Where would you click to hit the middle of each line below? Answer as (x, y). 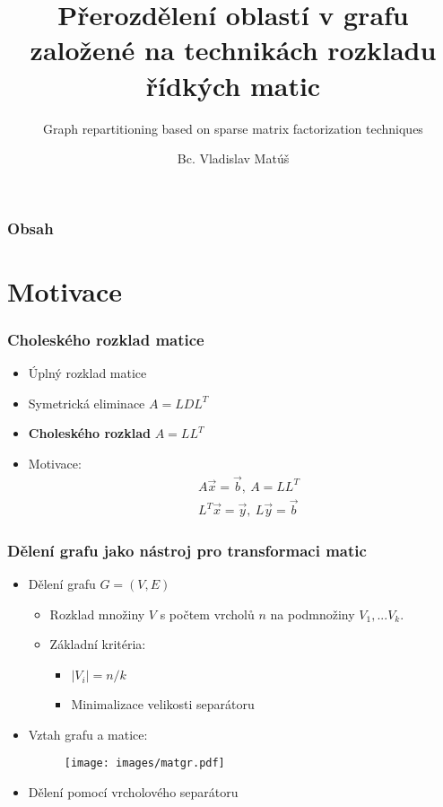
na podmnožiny (313, 614)
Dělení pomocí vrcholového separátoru (133, 791)
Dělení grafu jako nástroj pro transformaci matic (187, 550)
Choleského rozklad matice (106, 339)
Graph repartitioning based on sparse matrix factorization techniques (233, 128)
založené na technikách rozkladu (233, 50)
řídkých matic (233, 85)
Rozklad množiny (97, 614)
